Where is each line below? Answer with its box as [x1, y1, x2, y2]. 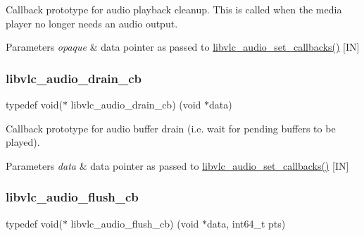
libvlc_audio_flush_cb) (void [70, 216, 199, 230]
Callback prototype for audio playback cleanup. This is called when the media [6, 2, 342, 16]
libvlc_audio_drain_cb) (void [70, 97, 201, 111]
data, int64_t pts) [206, 216, 286, 230]
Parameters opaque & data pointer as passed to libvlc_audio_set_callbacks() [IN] [6, 39, 360, 54]
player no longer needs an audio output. [6, 15, 178, 30]
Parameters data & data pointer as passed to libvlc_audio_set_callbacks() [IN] [6, 158, 349, 173]
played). [6, 135, 40, 149]
